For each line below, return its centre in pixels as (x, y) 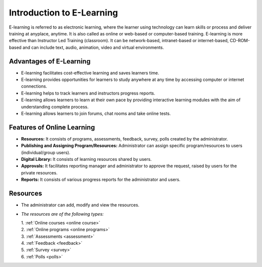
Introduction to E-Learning (64, 13)
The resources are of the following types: (62, 214)
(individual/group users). (46, 152)
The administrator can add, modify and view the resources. (80, 205)
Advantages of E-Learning (50, 61)
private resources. (39, 173)
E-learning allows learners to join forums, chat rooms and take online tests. (96, 113)
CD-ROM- (240, 41)
